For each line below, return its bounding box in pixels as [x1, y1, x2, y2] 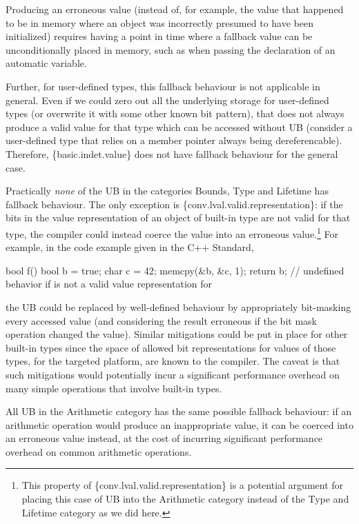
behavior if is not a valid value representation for [6, 276, 212, 291]
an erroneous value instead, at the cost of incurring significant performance [6, 431, 323, 445]
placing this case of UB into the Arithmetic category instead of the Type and [21, 492, 349, 506]
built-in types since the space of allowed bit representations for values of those [6, 340, 336, 354]
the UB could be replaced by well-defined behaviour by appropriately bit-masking [6, 299, 351, 314]
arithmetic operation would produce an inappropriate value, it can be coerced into [6, 417, 353, 432]
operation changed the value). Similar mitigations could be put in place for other [6, 327, 348, 341]
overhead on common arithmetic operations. [6, 444, 192, 458]
